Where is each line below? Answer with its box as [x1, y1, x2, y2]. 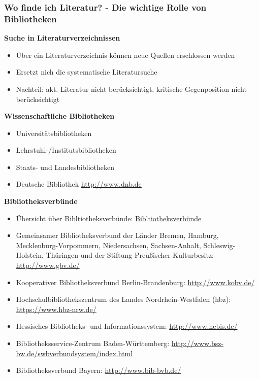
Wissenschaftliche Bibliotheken [4, 111, 115, 121]
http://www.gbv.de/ [16, 260, 80, 270]
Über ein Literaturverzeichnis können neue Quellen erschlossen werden [16, 49, 235, 60]
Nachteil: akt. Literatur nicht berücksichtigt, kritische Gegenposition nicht [16, 83, 247, 94]
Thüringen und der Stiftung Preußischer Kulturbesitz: [46, 250, 214, 260]
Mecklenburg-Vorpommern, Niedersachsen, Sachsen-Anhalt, [16, 239, 201, 250]
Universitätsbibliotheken [16, 127, 92, 138]
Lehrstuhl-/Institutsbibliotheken [16, 145, 116, 155]
